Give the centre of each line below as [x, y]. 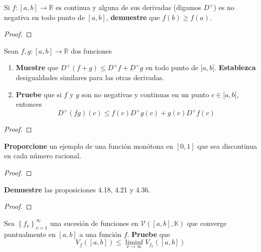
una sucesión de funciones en [94, 223]
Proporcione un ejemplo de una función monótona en [89, 146]
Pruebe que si [39, 94]
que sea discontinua [227, 146]
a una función [100, 234]
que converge [207, 223]
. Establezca [235, 67]
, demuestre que [133, 17]
